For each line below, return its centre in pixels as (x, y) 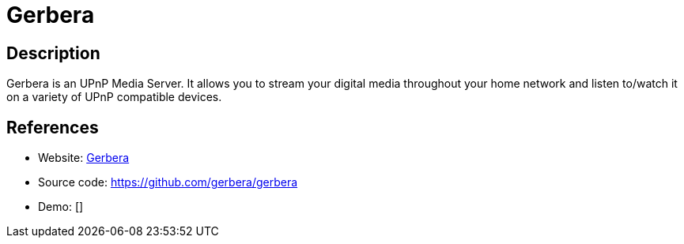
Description (53, 53)
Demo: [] (61, 207)
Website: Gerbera (84, 158)
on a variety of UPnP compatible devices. (114, 97)
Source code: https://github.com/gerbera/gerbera (168, 182)
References (53, 127)
